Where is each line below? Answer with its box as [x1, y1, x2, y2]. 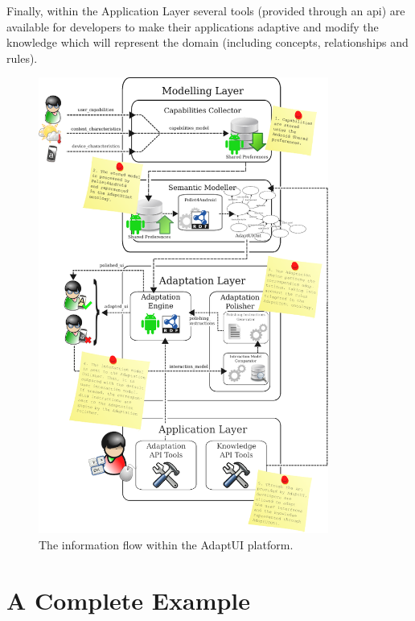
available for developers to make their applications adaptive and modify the [6, 18, 379, 35]
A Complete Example [6, 583, 251, 616]
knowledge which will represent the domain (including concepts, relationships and [6, 34, 409, 51]
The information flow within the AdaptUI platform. [39, 536, 294, 553]
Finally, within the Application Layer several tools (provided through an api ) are [6, 2, 405, 19]
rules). [6, 49, 38, 66]
